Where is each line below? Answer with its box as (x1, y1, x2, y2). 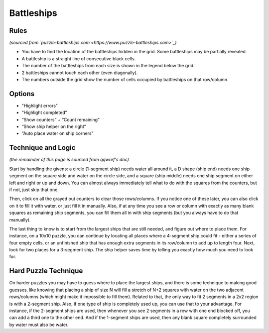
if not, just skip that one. (9, 187, 59, 193)
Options (9, 90, 35, 98)
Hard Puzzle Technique (9, 267, 83, 275)
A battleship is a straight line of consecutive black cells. (21, 55, 136, 62)
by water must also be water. (9, 322, 69, 328)
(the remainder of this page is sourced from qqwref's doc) (9, 157, 130, 163)
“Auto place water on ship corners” (21, 130, 94, 136)
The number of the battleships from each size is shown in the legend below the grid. (21, 63, 195, 69)
